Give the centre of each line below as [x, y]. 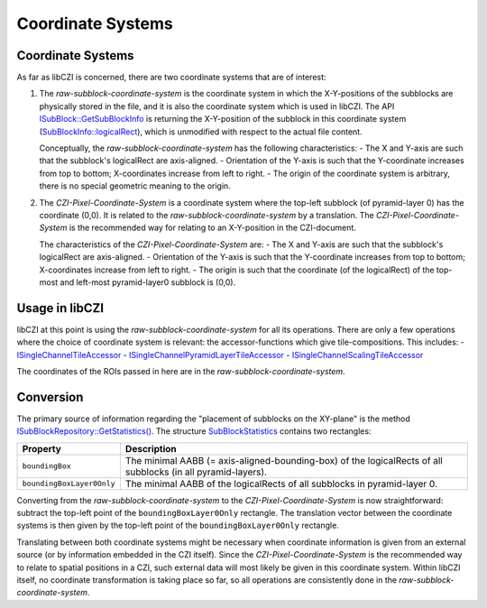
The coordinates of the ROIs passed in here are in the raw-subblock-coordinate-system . [181, 371]
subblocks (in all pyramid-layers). [196, 472]
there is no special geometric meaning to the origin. [135, 186]
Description [151, 448]
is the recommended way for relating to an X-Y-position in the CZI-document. [212, 228]
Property [42, 448]
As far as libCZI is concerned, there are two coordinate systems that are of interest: [171, 78]
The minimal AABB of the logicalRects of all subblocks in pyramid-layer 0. [281, 484]
